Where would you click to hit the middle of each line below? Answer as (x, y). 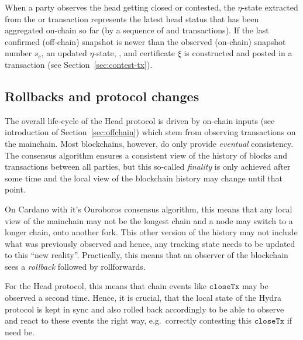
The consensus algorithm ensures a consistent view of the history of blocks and (146, 155)
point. (15, 189)
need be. (20, 332)
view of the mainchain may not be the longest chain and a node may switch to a (149, 220)
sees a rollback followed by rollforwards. (75, 266)
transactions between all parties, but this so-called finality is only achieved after (148, 166)
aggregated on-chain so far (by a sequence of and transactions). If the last (137, 30)
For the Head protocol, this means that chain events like (106, 286)
